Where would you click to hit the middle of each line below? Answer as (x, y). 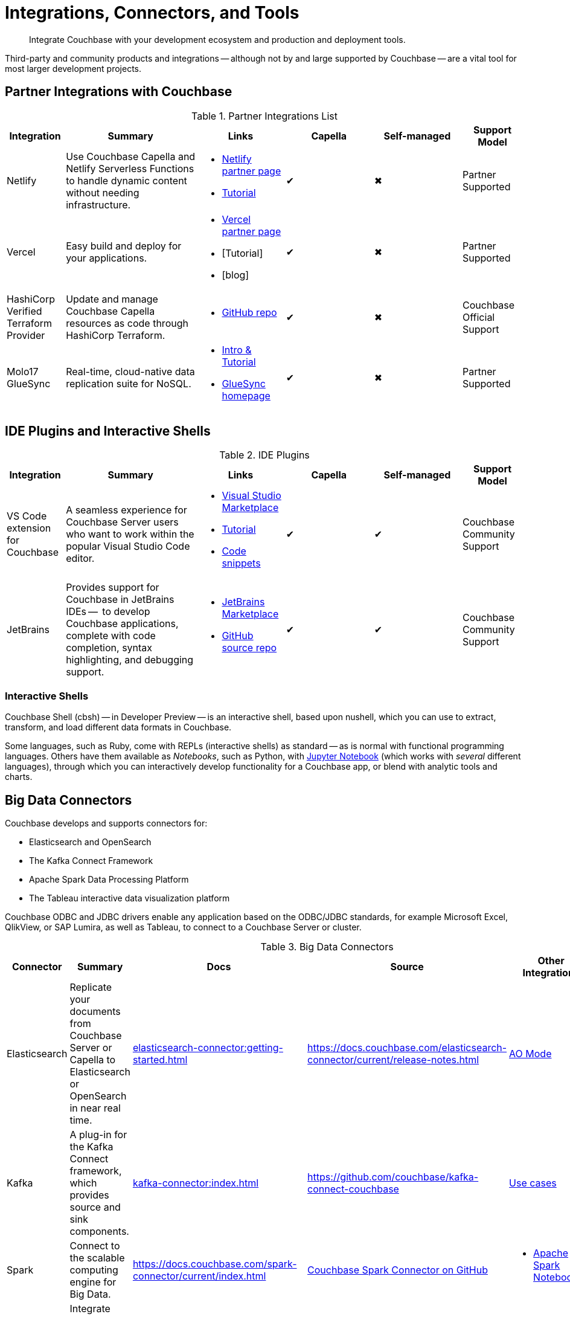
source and (95, 1207)
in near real (95, 1108)
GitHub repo (249, 312)
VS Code (27, 516)
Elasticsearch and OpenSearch (90, 842)
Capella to (93, 1060)
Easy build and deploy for (124, 246)
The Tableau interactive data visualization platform (130, 898)
